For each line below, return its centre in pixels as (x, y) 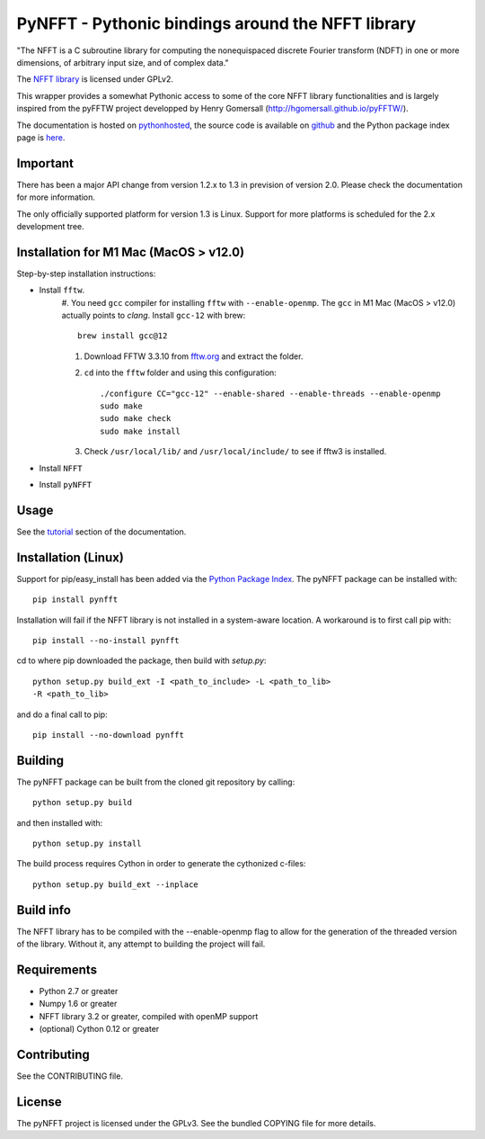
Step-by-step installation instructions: (86, 274)
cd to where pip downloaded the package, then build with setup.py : (141, 660)
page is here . (41, 137)
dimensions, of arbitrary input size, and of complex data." (123, 62)
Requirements (57, 969)
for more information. (56, 197)
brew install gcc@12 (123, 336)
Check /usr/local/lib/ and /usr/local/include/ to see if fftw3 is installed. (235, 452)
